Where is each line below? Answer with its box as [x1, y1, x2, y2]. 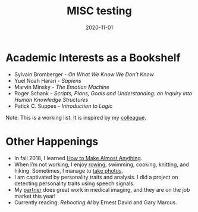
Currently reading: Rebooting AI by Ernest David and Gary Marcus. [14, 198, 177, 206]
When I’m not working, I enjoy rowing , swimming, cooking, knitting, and [14, 161, 190, 168]
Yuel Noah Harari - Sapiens [14, 77, 81, 84]
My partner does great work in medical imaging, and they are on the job [14, 186, 190, 193]
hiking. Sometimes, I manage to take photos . [14, 167, 123, 174]
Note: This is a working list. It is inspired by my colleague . [5, 114, 147, 121]
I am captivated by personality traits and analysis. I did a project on [14, 173, 179, 180]
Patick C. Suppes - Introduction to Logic [14, 102, 113, 110]
